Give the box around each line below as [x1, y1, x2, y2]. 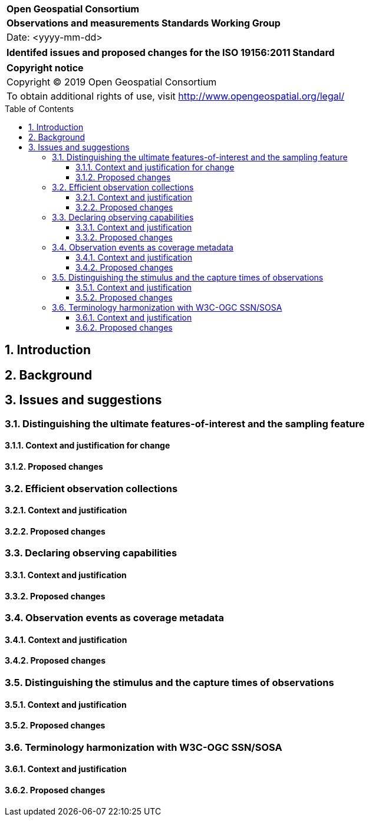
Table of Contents [5, 104, 74, 114]
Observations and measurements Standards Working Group [6, 17, 281, 29]
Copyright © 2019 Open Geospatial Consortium [6, 76, 217, 88]
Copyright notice [6, 62, 84, 74]
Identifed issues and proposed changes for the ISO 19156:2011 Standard [6, 47, 335, 58]
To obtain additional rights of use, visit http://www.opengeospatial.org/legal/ [6, 90, 345, 102]
